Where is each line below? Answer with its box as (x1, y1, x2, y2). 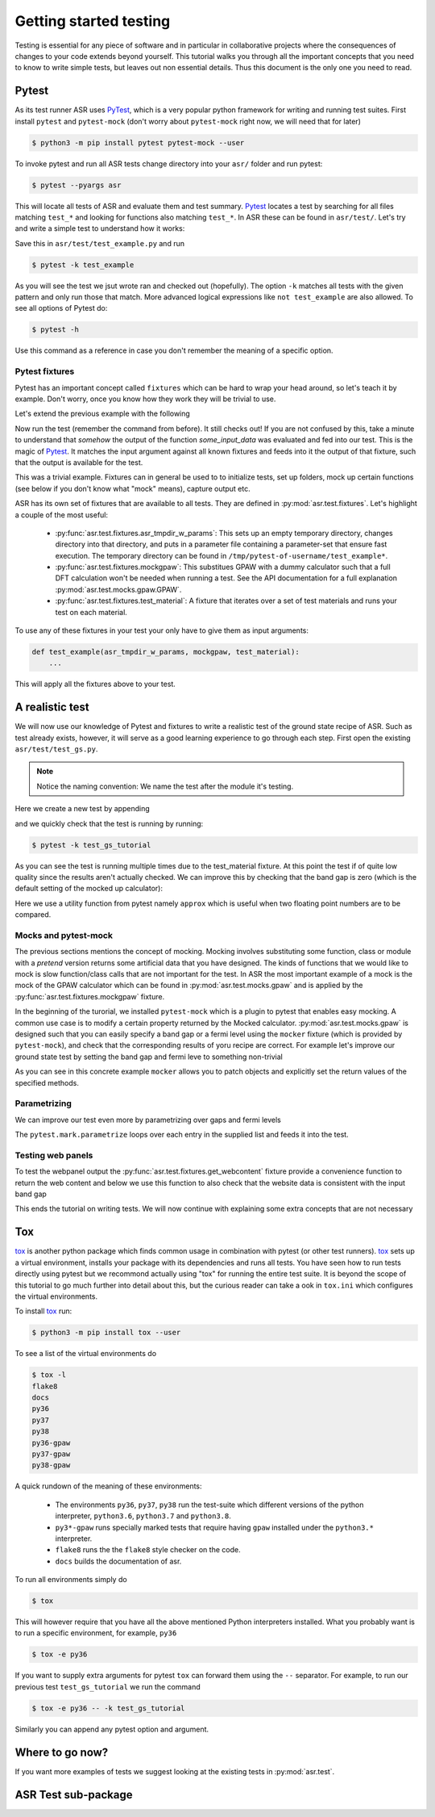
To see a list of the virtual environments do (14, 1349, 157, 1359)
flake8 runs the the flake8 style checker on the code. (55, 1545, 241, 1555)
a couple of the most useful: (14, 509, 109, 520)
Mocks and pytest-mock (14, 929, 113, 940)
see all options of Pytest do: (14, 304, 108, 313)
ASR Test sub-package (14, 1788, 133, 1802)
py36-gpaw (31, 1438, 71, 1447)
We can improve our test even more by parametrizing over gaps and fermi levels (14, 1115, 281, 1124)
